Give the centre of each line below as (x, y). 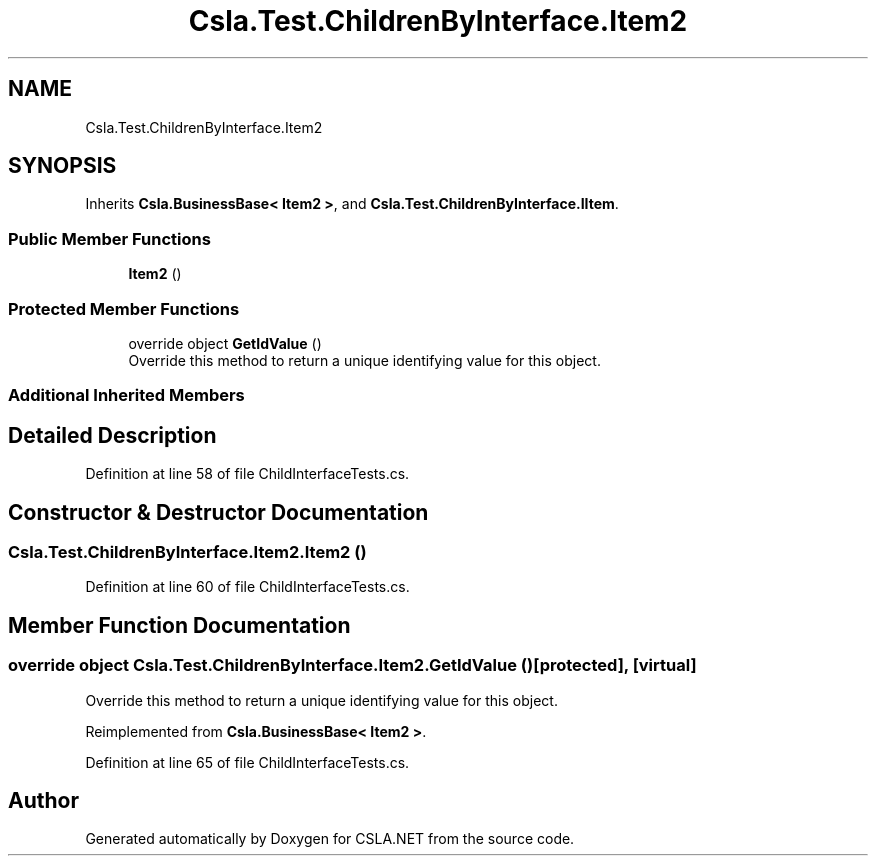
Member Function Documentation (179, 625)
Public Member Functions (109, 238)
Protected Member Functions (124, 308)
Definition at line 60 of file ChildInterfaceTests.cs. (247, 587)
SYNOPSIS (62, 166)
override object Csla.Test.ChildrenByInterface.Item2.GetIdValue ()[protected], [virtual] (352, 665)
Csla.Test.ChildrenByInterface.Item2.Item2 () (187, 552)
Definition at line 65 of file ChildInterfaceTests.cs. (247, 762)
